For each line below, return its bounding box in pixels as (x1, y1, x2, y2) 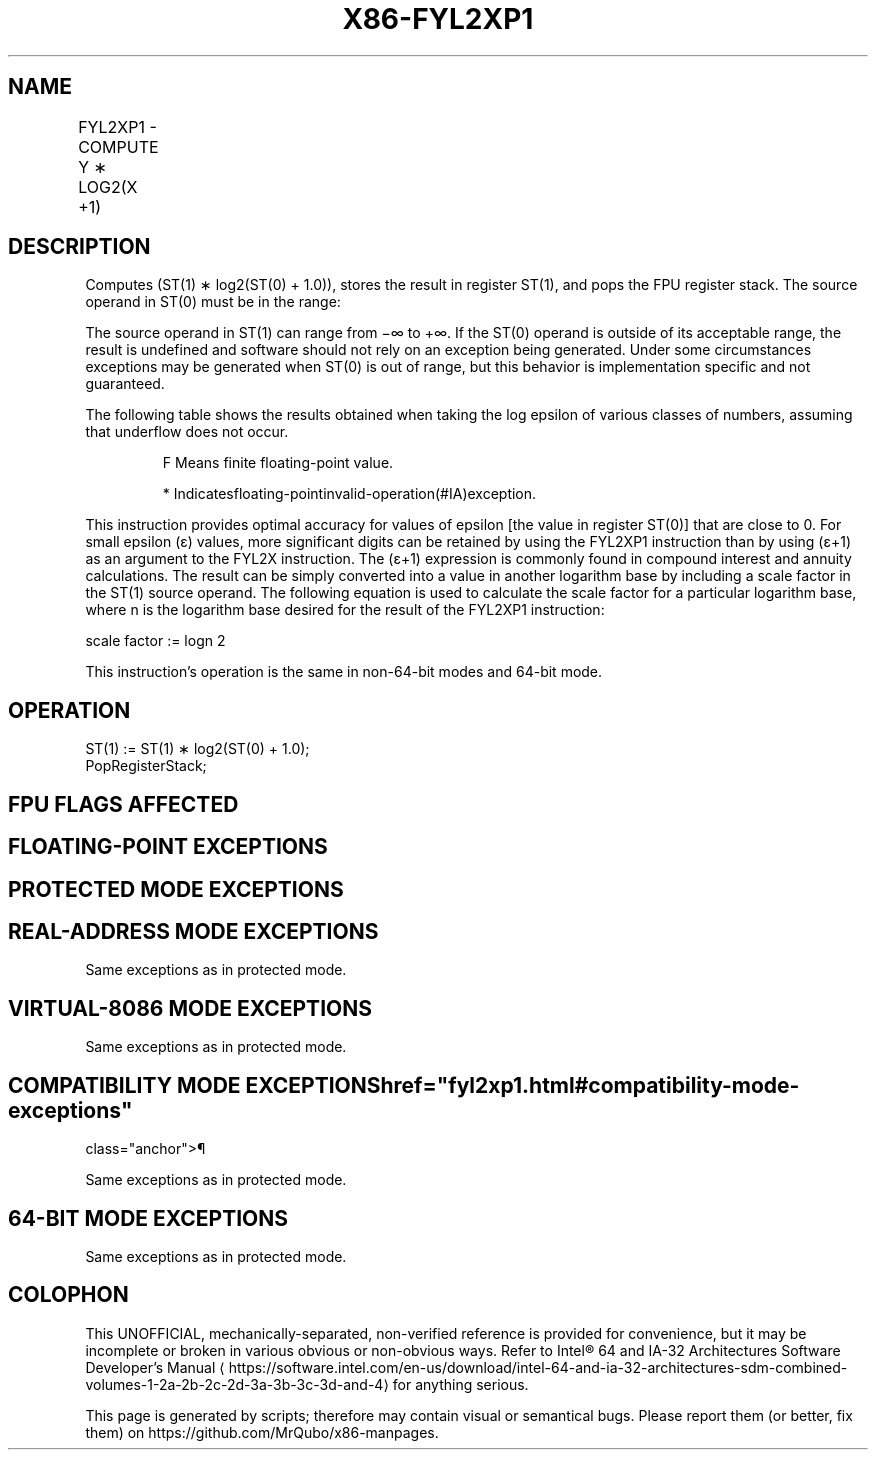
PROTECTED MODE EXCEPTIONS (8, 876, 344, 902)
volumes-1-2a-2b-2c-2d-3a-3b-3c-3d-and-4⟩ (85, 1375, 389, 1393)
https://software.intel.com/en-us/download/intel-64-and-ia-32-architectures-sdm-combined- (228, 1358, 848, 1376)
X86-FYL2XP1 (342, 2, 534, 36)
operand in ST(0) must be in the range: (85, 293, 341, 311)
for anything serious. (392, 1375, 529, 1393)
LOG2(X (78, 176, 138, 197)
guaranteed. (85, 375, 165, 393)
